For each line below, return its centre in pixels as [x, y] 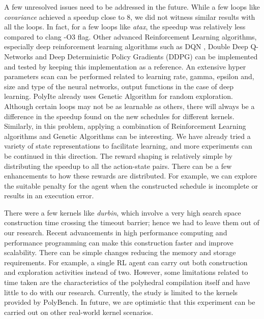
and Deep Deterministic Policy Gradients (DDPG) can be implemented [146, 56]
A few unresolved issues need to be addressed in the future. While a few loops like [132, 7]
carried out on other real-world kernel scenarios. [79, 312]
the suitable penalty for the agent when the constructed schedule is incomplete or [131, 185]
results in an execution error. [49, 196]
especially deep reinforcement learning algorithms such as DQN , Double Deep [126, 46]
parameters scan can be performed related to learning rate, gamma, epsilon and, [129, 76]
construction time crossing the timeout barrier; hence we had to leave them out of [132, 222]
